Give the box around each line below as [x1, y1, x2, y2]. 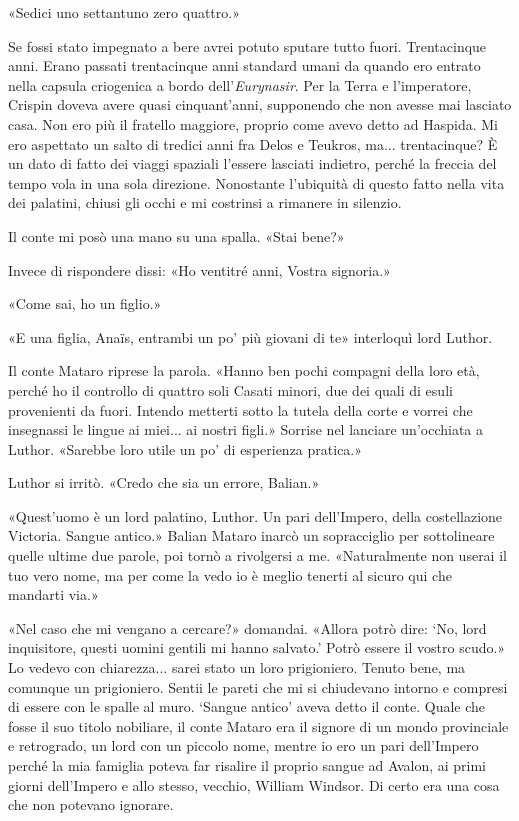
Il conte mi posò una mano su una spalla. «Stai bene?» [8, 225, 345, 246]
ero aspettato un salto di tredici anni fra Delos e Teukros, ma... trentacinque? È [8, 133, 498, 154]
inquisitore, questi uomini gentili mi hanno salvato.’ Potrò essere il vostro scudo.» [8, 637, 506, 658]
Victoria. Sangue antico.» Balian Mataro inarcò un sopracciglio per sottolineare [8, 525, 495, 546]
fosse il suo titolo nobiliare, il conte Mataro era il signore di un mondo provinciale [8, 715, 509, 736]
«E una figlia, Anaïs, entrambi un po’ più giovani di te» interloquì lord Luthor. [8, 326, 493, 347]
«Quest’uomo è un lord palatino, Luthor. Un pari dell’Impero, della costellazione [8, 505, 503, 526]
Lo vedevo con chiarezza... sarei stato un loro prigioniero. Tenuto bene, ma [8, 657, 466, 678]
